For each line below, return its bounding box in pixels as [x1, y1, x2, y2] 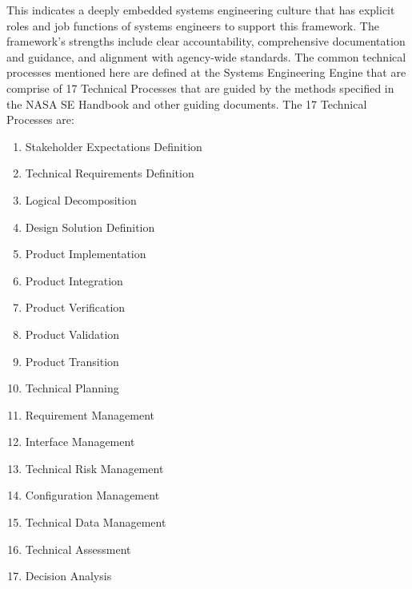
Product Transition [25, 352, 119, 369]
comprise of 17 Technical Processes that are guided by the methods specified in [6, 79, 394, 96]
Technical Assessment [25, 540, 131, 557]
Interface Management [25, 433, 135, 450]
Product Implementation [25, 245, 146, 262]
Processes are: [6, 111, 74, 128]
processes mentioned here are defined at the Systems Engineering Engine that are [6, 64, 406, 81]
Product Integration [25, 272, 123, 289]
